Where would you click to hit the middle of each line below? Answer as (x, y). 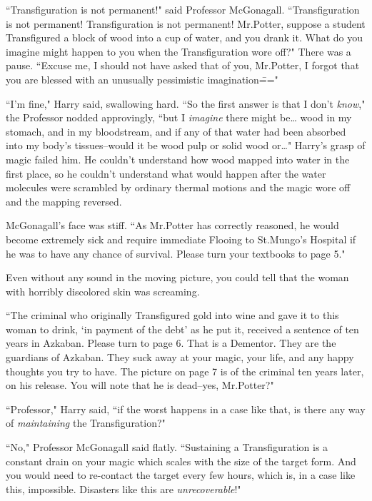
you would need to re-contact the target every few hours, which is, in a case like (181, 475)
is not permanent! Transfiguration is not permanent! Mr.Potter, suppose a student (186, 23)
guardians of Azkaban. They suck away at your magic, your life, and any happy (180, 357)
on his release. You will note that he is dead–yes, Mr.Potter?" (140, 385)
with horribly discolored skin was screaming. (103, 291)
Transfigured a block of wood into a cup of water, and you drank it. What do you (185, 37)
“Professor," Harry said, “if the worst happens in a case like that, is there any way (186, 409)
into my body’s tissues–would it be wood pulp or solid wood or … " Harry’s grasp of (186, 145)
